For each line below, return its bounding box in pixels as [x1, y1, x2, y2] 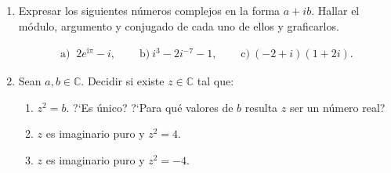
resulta [244, 99, 278, 115]
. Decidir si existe [81, 73, 165, 89]
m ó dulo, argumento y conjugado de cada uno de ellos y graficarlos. [18, 17, 339, 34]
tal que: [197, 73, 234, 89]
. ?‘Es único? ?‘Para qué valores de [66, 99, 234, 115]
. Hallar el [311, 2, 360, 18]
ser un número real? [289, 99, 386, 115]
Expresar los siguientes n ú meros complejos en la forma [18, 2, 281, 18]
